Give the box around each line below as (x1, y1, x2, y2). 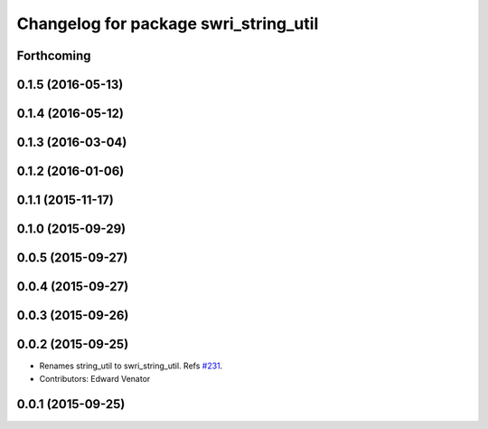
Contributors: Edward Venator (39, 373, 151, 384)
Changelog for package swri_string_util (16, 14, 319, 33)
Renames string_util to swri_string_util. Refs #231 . (39, 360, 223, 371)
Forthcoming (16, 48, 91, 63)
